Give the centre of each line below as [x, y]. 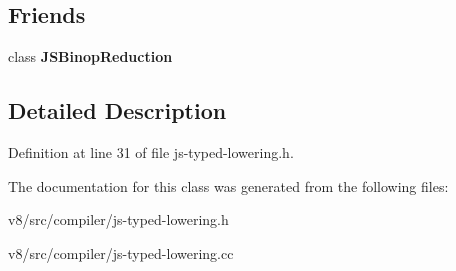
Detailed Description [117, 110]
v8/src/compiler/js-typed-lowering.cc [121, 252]
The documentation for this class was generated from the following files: [228, 185]
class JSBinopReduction [90, 56]
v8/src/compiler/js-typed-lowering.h [118, 219]
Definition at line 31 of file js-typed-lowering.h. [151, 152]
